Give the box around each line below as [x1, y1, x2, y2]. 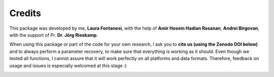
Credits [9, 8, 42, 19]
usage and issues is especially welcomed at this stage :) [9, 62, 127, 68]
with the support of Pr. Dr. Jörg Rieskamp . [9, 32, 98, 38]
